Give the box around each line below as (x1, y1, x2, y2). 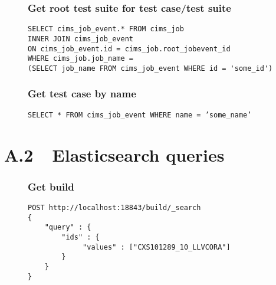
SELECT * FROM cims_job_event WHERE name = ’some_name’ (28, 110, 252, 119)
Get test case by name (28, 86, 136, 101)
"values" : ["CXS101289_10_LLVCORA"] (83, 243, 231, 251)
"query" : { (44, 223, 91, 232)
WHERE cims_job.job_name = (28, 54, 133, 63)
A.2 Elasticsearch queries (4, 142, 225, 166)
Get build (28, 179, 74, 194)
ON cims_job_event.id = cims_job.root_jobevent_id (28, 44, 231, 53)
